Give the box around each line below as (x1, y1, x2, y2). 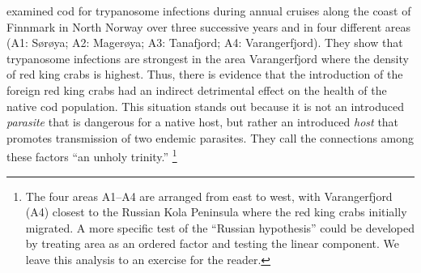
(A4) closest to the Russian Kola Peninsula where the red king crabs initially (25, 203, 407, 220)
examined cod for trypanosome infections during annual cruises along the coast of (6, 2, 411, 19)
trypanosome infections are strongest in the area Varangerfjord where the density (6, 49, 409, 66)
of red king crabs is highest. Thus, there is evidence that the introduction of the (6, 66, 403, 83)
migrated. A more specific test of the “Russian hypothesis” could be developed (25, 219, 415, 236)
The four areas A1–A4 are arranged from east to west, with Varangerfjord (25, 187, 393, 204)
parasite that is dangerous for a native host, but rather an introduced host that (6, 113, 399, 130)
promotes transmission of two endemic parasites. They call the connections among (6, 129, 415, 146)
